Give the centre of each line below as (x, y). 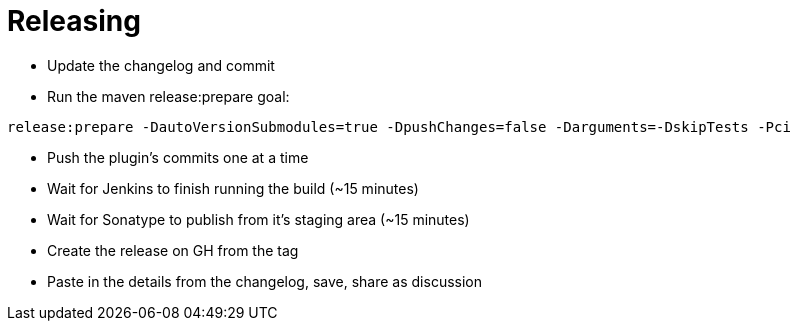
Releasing (74, 21)
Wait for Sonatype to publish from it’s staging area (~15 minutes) (258, 219)
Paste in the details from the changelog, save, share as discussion (265, 281)
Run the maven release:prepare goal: (168, 96)
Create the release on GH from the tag (173, 250)
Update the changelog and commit (161, 65)
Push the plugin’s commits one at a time (178, 157)
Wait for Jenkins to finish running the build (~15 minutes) (233, 188)
